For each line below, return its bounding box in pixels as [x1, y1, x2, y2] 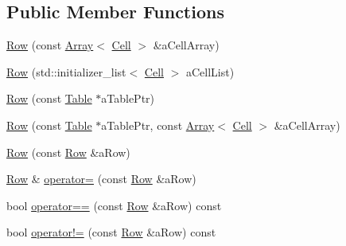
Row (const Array [6, 37, 94, 53]
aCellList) [185, 63, 235, 80]
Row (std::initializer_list [6, 63, 126, 80]
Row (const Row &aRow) [6, 143, 130, 160]
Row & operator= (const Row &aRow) [6, 170, 196, 187]
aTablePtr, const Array [101, 116, 215, 133]
